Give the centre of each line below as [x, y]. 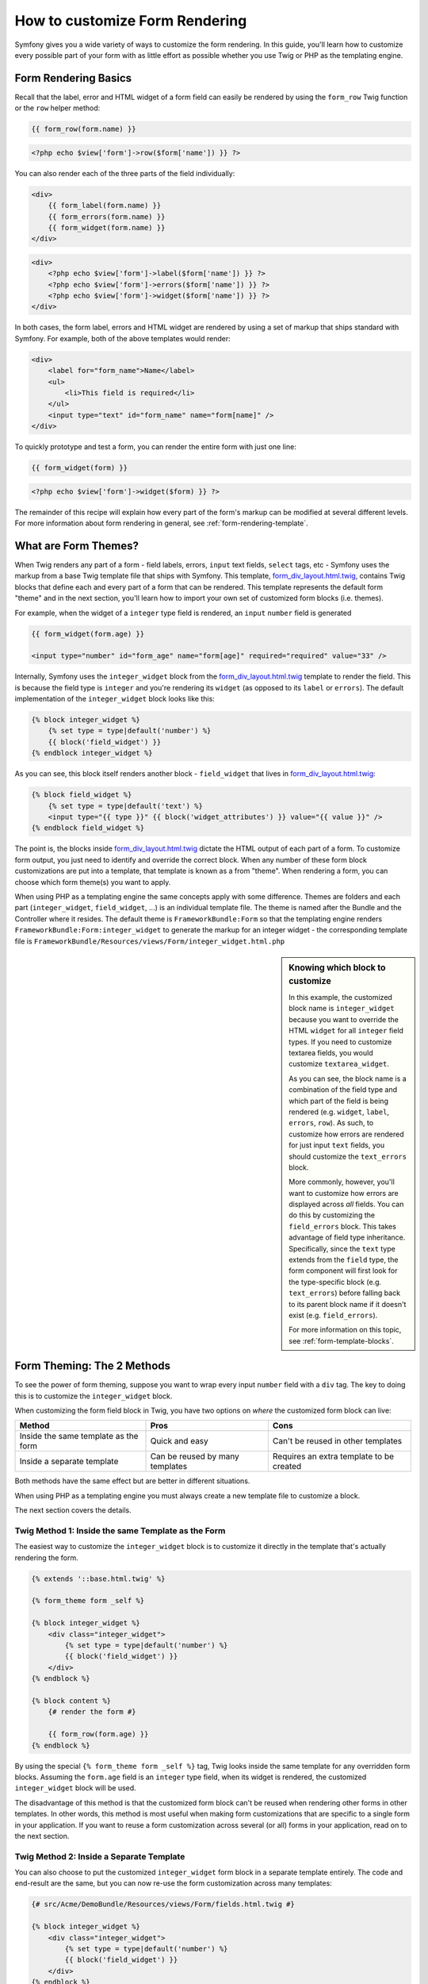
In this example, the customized [340, 998]
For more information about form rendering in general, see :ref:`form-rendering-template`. [161, 523]
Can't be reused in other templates [337, 1441]
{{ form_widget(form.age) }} [88, 634]
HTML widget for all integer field [346, 1031]
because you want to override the [344, 1019]
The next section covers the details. [73, 1510]
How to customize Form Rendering [131, 21]
